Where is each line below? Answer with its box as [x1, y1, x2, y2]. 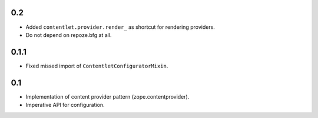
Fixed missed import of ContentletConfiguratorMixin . [25, 62, 168, 69]
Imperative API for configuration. [25, 102, 105, 109]
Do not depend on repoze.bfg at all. [25, 31, 112, 38]
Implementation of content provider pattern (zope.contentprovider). [25, 93, 190, 100]
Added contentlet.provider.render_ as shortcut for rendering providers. [25, 23, 215, 31]
